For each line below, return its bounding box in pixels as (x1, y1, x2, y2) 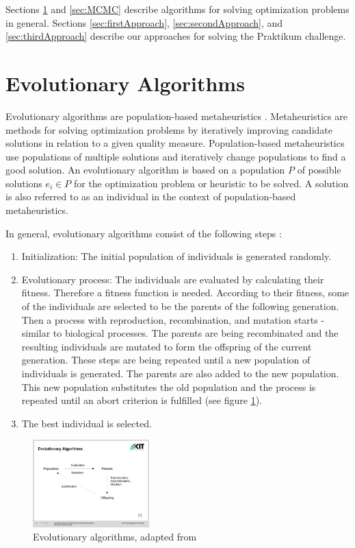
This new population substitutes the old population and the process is (21, 379, 316, 394)
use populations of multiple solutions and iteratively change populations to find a (5, 149, 346, 163)
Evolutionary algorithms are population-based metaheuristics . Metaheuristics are (5, 108, 347, 123)
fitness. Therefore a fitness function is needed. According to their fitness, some (21, 285, 350, 300)
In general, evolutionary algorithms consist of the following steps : (5, 226, 282, 240)
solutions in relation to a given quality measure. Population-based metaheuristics (5, 136, 345, 150)
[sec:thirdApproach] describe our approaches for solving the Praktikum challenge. (5, 29, 346, 43)
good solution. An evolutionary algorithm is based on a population (5, 163, 285, 177)
